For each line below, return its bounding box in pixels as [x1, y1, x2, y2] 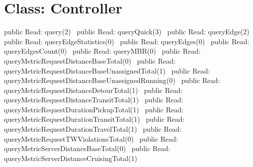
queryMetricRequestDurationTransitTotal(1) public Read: [4, 114, 185, 124]
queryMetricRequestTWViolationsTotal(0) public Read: [4, 133, 178, 144]
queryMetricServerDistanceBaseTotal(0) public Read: [4, 143, 171, 154]
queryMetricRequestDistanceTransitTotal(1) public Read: [4, 94, 184, 105]
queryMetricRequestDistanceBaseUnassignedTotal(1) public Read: [4, 65, 210, 76]
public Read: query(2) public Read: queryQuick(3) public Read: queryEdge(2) [4, 26, 250, 37]
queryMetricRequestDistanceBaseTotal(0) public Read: [4, 55, 176, 66]
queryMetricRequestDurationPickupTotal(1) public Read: [4, 104, 184, 114]
